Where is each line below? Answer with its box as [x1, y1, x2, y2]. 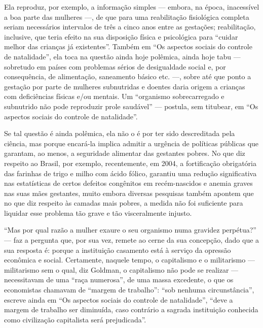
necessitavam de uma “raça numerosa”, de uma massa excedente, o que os [4, 274, 234, 285]
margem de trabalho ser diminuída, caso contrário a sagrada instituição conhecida [4, 304, 258, 315]
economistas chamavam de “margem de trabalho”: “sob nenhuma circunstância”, [4, 284, 254, 295]
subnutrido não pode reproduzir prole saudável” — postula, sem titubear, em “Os [4, 101, 258, 111]
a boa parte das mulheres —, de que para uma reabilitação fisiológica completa [4, 11, 249, 22]
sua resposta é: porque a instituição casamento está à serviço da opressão [4, 244, 231, 255]
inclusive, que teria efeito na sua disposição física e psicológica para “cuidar [4, 31, 238, 42]
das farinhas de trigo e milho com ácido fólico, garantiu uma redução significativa [4, 168, 257, 178]
